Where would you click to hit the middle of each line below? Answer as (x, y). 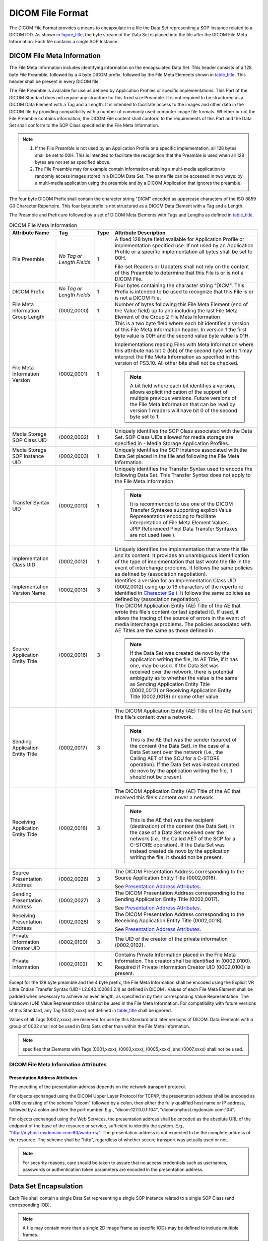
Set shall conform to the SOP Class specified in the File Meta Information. (84, 125)
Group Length (28, 317)
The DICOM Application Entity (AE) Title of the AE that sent (184, 711)
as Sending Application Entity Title (170, 684)
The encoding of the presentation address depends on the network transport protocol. (98, 1087)
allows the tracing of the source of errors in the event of (180, 618)
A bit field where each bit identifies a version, (183, 386)
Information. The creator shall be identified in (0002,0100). (183, 961)
